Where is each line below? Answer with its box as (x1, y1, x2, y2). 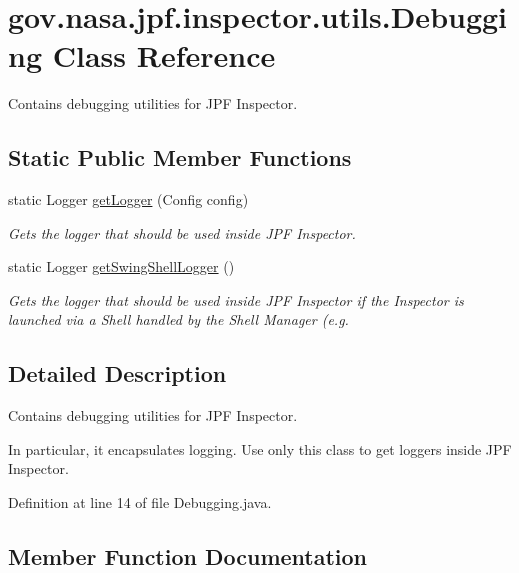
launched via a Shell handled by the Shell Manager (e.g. (8, 309, 349, 330)
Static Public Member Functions (8, 142, 352, 173)
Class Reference (52, 35, 276, 76)
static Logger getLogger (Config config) (8, 189, 249, 210)
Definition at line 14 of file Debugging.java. (8, 492, 272, 513)
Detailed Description (8, 358, 227, 389)
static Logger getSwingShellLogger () (8, 256, 235, 277)
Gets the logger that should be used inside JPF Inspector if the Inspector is (8, 289, 464, 310)
